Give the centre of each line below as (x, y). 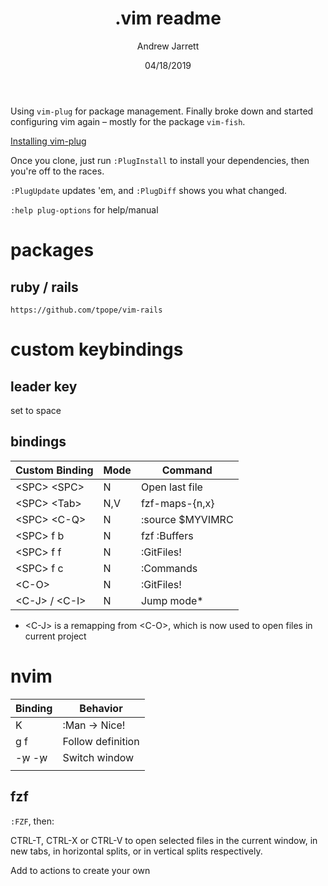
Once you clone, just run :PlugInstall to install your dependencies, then (160, 160)
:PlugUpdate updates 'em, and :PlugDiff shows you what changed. (148, 190)
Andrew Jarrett (168, 46)
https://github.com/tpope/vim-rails (86, 310)
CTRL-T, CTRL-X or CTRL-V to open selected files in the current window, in (164, 840)
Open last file (171, 487)
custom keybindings (97, 349)
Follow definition (101, 741)
